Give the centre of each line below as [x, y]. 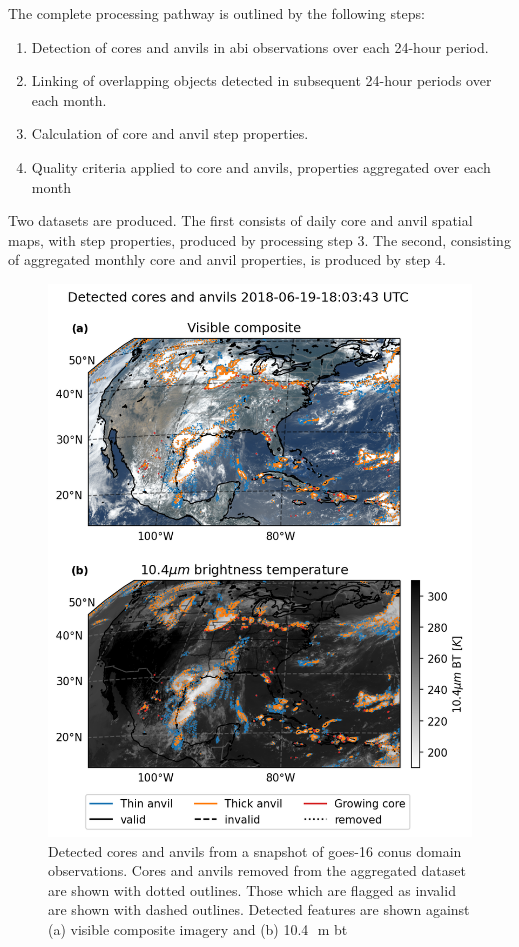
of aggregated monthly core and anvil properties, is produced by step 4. [227, 259]
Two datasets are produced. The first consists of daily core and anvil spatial [240, 220]
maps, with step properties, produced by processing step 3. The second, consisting [259, 239]
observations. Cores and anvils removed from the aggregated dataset [257, 870]
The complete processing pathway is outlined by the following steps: [216, 13]
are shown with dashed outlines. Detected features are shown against [259, 909]
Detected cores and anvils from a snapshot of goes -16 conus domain [255, 850]
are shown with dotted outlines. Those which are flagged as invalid [252, 889]
